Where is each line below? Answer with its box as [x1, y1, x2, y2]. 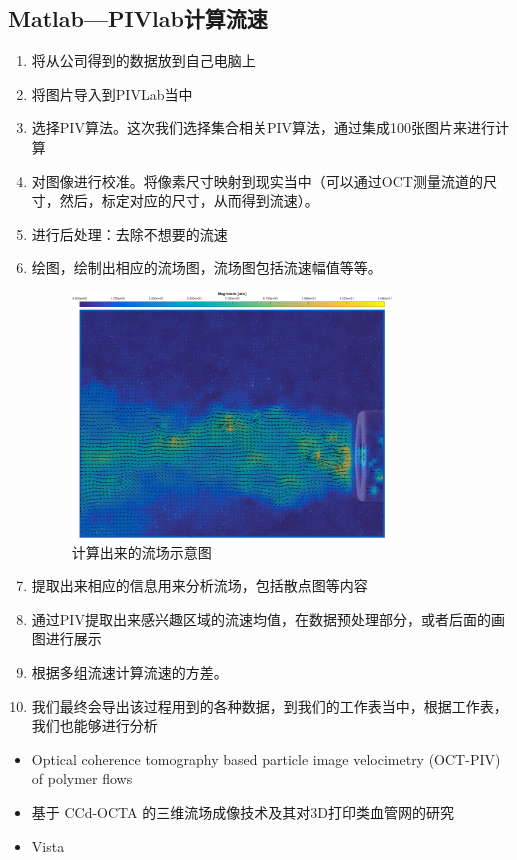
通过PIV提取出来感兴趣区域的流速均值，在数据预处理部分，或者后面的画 [31, 608, 505, 629]
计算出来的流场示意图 [71, 541, 212, 562]
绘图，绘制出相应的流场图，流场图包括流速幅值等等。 [31, 257, 382, 278]
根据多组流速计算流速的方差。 [31, 661, 228, 682]
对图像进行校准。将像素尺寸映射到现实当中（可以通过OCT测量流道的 [31, 170, 483, 191]
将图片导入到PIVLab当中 [31, 83, 193, 104]
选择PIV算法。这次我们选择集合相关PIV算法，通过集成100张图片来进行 [31, 117, 495, 138]
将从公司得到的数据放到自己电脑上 [31, 50, 256, 71]
